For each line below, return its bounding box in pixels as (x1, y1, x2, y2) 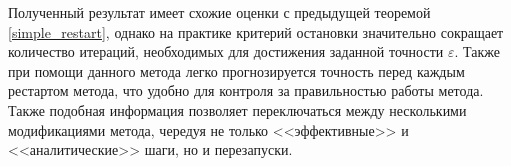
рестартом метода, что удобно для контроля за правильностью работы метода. (8, 80, 484, 101)
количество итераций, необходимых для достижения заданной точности (8, 41, 444, 62)
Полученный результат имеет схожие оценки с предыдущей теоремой (8, 2, 431, 22)
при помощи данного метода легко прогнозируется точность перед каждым (8, 60, 465, 81)
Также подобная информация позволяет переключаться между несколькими (8, 99, 467, 120)
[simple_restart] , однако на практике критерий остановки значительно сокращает (8, 21, 504, 42)
